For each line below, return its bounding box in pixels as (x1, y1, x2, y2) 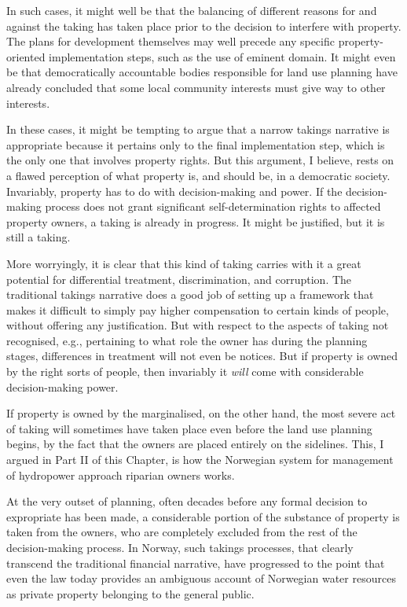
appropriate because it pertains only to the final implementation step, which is (6, 136, 385, 153)
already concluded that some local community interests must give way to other (6, 79, 386, 95)
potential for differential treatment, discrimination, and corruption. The (6, 270, 352, 287)
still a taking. (6, 229, 71, 245)
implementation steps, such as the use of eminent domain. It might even (49, 48, 396, 64)
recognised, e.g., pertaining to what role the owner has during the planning (6, 332, 368, 348)
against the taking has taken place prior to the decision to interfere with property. (6, 17, 401, 34)
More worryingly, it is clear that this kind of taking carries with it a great (6, 255, 361, 271)
